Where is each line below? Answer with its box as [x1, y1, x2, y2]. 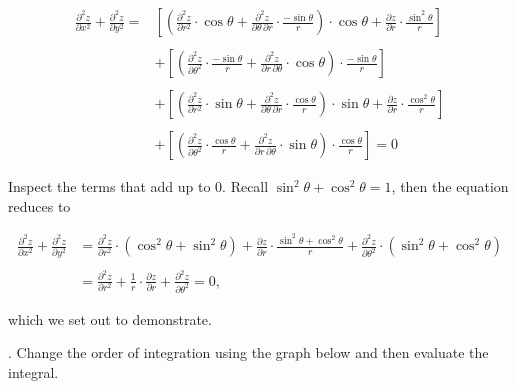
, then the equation [391, 176, 509, 197]
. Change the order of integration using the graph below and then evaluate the [8, 342, 489, 363]
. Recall [222, 176, 269, 197]
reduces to [8, 195, 71, 216]
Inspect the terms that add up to [8, 176, 211, 197]
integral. [8, 361, 59, 382]
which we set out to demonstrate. [8, 308, 212, 329]
